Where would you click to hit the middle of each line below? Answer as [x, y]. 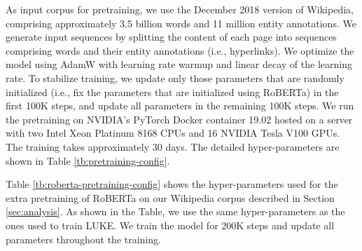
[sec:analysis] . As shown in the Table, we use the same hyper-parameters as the [175, 211]
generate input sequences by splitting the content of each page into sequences [171, 37]
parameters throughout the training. [83, 239]
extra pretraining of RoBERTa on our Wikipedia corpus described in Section [170, 197]
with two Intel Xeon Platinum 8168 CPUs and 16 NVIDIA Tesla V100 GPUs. [173, 133]
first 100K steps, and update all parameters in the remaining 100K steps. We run [180, 106]
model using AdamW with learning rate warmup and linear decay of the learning [179, 64]
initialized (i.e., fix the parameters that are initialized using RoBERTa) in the [172, 91]
